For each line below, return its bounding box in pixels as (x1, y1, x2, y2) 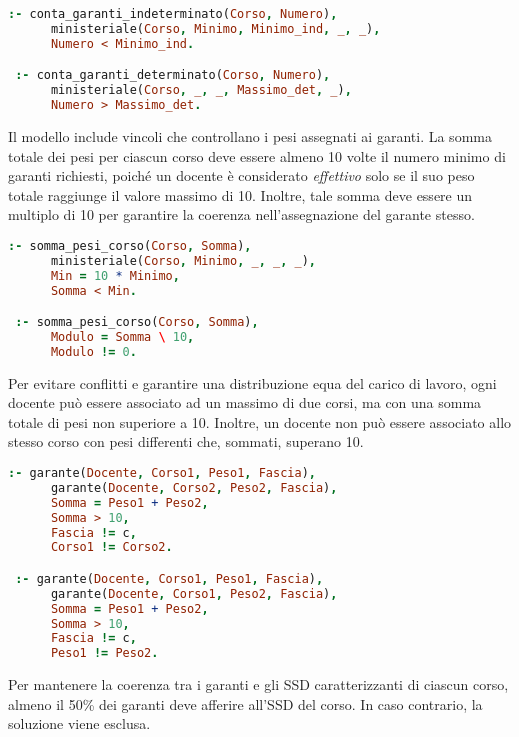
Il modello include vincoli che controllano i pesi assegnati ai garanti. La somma (8, 125, 492, 146)
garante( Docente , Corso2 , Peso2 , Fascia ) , (50, 480, 338, 495)
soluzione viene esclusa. (8, 713, 151, 734)
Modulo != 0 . (50, 344, 137, 359)
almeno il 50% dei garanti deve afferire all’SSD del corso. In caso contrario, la (8, 693, 483, 714)
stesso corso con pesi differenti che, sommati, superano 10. (8, 431, 364, 452)
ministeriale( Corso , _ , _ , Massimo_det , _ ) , (50, 83, 352, 98)
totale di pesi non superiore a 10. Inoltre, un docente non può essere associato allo (8, 411, 512, 432)
